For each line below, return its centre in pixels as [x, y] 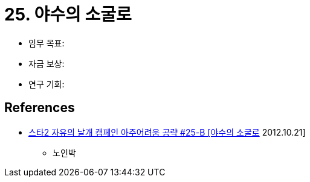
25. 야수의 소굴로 [68, 14]
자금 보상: [47, 63]
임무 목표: [47, 43]
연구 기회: [47, 84]
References [40, 108]
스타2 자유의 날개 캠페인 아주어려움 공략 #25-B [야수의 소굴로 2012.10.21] [167, 132]
